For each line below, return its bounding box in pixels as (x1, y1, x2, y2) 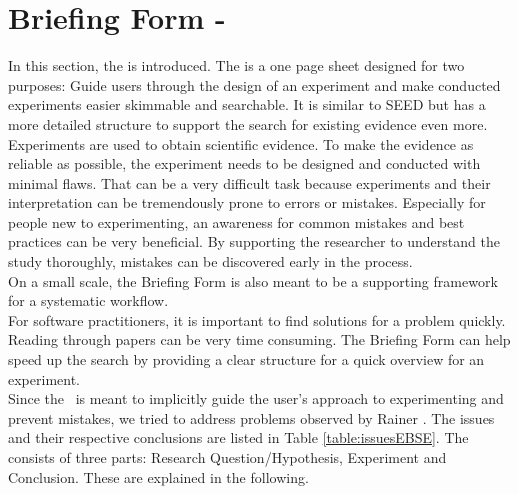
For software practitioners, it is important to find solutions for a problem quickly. (8, 309, 506, 330)
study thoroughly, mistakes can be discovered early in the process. (8, 251, 413, 272)
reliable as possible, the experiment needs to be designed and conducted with (8, 153, 481, 174)
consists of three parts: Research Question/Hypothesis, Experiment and (8, 447, 447, 467)
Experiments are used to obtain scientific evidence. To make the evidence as (8, 133, 474, 154)
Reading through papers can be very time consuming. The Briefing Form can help (8, 329, 511, 350)
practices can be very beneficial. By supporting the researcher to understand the (8, 231, 500, 252)
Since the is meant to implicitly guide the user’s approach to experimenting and (8, 388, 504, 409)
